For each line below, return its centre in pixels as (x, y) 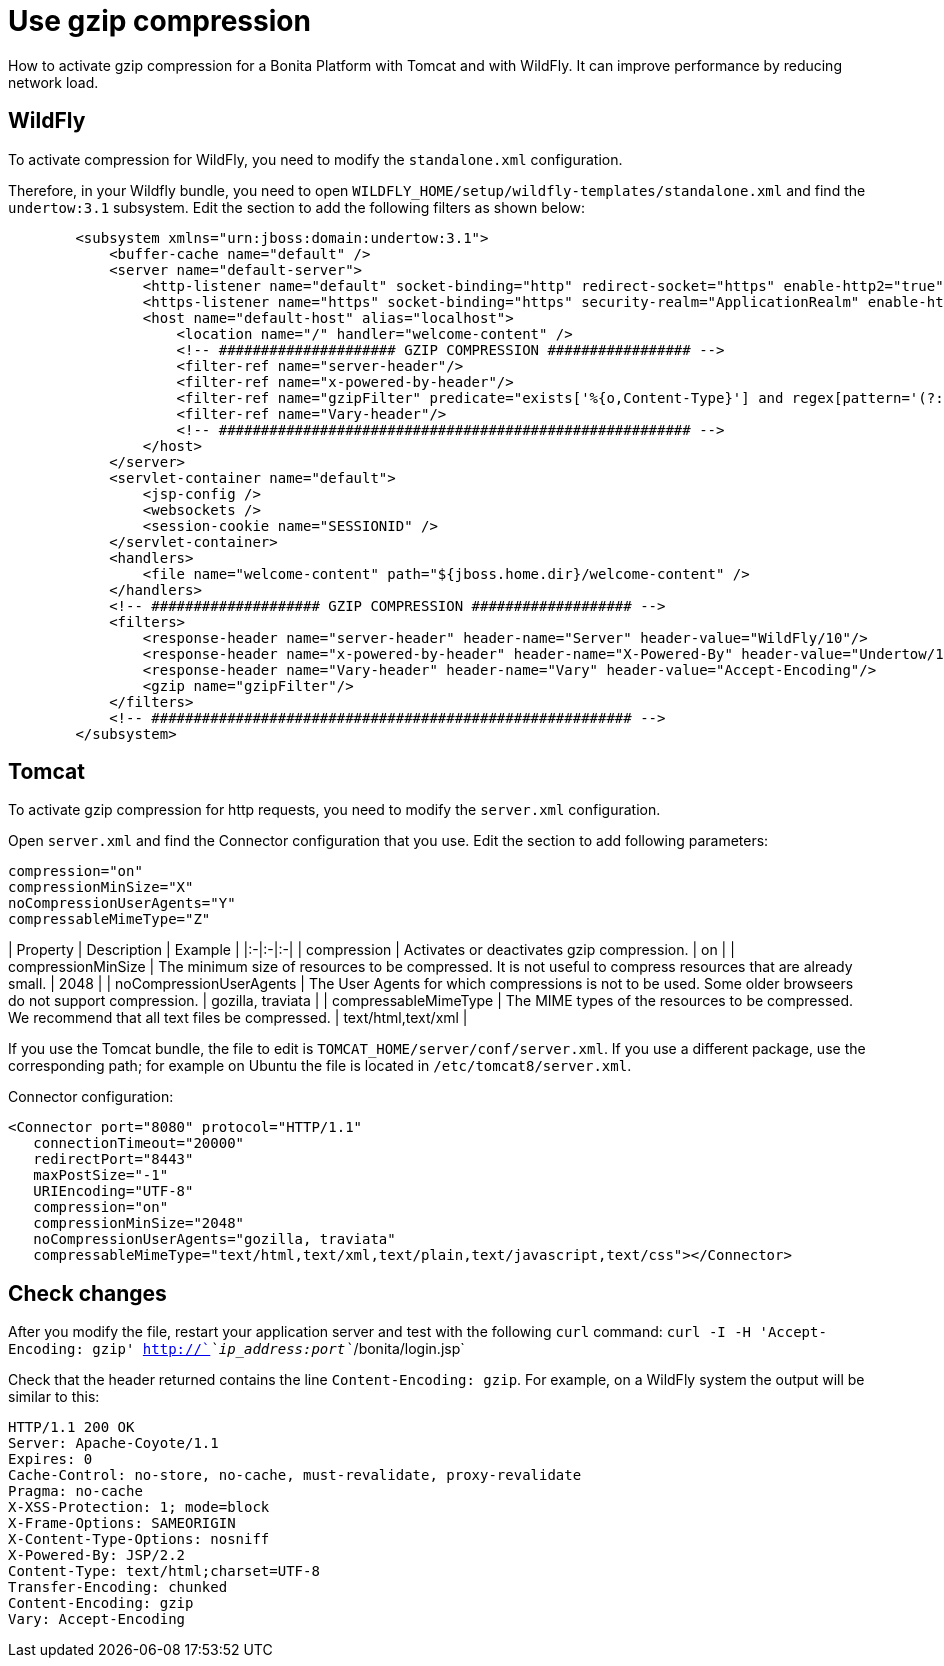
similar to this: (54, 1397)
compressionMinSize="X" (101, 887)
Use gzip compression (159, 21)
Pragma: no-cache (75, 1491)
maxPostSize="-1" (101, 1175)
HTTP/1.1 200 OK (71, 1427)
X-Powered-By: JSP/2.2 (97, 1555)
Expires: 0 (50, 1459)
